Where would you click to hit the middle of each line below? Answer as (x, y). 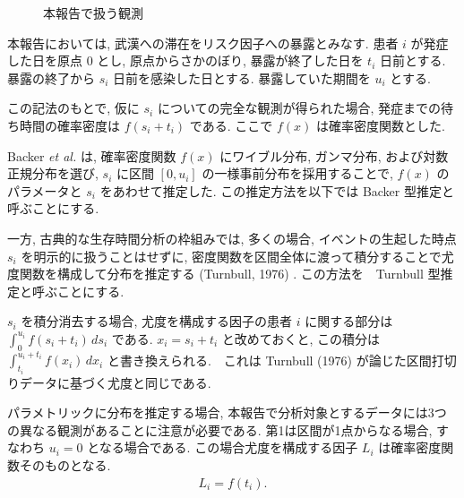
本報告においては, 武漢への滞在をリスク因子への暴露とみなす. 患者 (203, 43)
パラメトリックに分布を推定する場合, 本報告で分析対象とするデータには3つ (227, 412)
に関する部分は (349, 321)
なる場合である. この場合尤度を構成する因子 (228, 447)
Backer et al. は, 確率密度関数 (92, 155)
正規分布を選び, (53, 173)
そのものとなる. (65, 465)
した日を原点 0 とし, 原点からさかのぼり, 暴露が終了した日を (185, 60)
